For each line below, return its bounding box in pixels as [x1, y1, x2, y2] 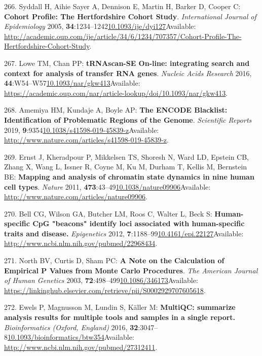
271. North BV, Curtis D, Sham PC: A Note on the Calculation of [4, 255, 224, 266]
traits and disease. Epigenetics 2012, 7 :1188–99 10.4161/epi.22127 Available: [4, 228, 244, 238]
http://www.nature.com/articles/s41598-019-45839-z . [4, 134, 169, 145]
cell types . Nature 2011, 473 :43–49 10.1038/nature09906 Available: [4, 181, 211, 192]
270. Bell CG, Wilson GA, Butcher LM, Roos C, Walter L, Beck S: [4, 208, 212, 219]
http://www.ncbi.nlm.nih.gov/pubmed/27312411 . [4, 341, 158, 352]
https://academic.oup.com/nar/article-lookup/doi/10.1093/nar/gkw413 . [4, 87, 228, 98]
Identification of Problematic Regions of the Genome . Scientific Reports [4, 114, 252, 125]
